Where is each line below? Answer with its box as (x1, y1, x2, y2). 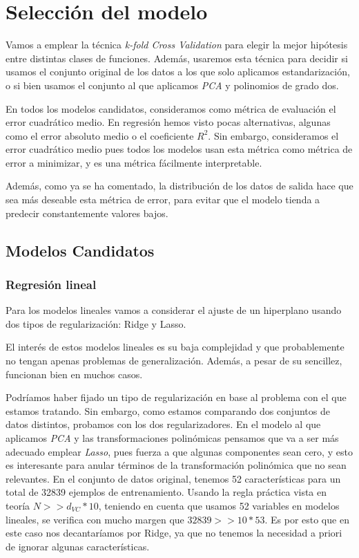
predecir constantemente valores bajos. (6, 205, 168, 220)
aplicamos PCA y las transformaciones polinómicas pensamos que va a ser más (6, 431, 339, 445)
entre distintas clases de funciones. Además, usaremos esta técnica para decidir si (6, 50, 348, 65)
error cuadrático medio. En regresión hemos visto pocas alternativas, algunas (6, 115, 331, 129)
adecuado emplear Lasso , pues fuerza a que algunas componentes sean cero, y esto (6, 444, 353, 458)
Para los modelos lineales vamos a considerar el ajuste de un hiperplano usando (6, 303, 342, 317)
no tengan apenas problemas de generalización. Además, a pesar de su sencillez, (6, 353, 342, 368)
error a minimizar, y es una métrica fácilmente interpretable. (6, 155, 262, 169)
